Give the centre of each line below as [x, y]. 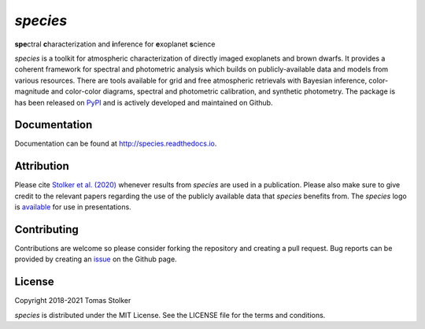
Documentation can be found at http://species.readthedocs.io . [116, 144]
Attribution [42, 166]
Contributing [46, 229]
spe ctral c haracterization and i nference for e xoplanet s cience [115, 44]
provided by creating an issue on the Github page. [96, 259]
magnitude [32, 91]
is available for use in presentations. [73, 207]
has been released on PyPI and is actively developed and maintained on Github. [144, 102]
